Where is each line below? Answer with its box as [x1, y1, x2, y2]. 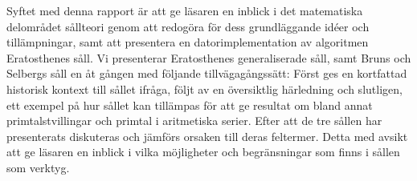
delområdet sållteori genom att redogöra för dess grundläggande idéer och [6, 18, 370, 34]
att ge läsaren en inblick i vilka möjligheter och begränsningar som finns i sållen [6, 143, 400, 160]
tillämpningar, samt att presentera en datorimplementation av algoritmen [6, 34, 369, 50]
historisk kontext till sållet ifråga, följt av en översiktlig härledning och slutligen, [6, 80, 403, 97]
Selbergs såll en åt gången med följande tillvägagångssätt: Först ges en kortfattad [6, 65, 407, 82]
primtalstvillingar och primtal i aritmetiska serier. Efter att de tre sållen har [6, 112, 382, 129]
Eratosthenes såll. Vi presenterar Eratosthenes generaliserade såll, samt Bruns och [6, 49, 411, 66]
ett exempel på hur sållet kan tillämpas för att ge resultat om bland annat [6, 96, 373, 113]
